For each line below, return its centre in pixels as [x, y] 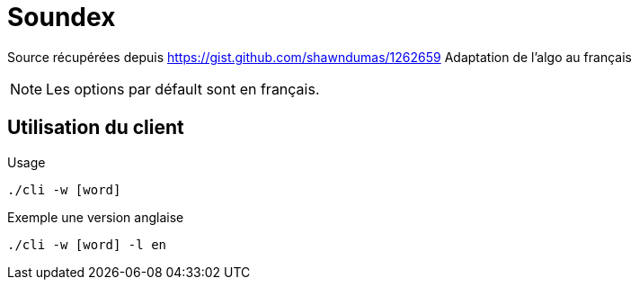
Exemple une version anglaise [96, 217]
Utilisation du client [96, 128]
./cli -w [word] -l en [87, 244]
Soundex [62, 17]
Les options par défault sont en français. [183, 89]
